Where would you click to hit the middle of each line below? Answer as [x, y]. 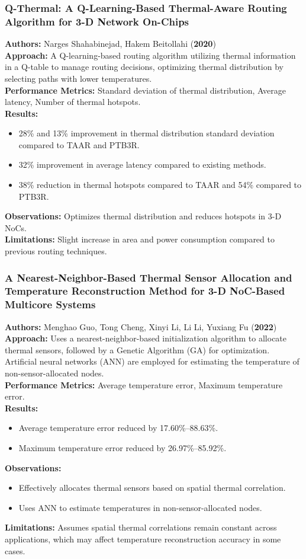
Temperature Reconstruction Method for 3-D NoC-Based [145, 291]
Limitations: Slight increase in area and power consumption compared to [140, 239]
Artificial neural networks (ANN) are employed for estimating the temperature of [152, 361]
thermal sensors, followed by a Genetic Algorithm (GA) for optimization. [137, 349]
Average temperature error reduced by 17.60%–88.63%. [118, 428]
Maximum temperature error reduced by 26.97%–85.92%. [123, 448]
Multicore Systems [50, 304]
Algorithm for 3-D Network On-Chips [97, 21]
